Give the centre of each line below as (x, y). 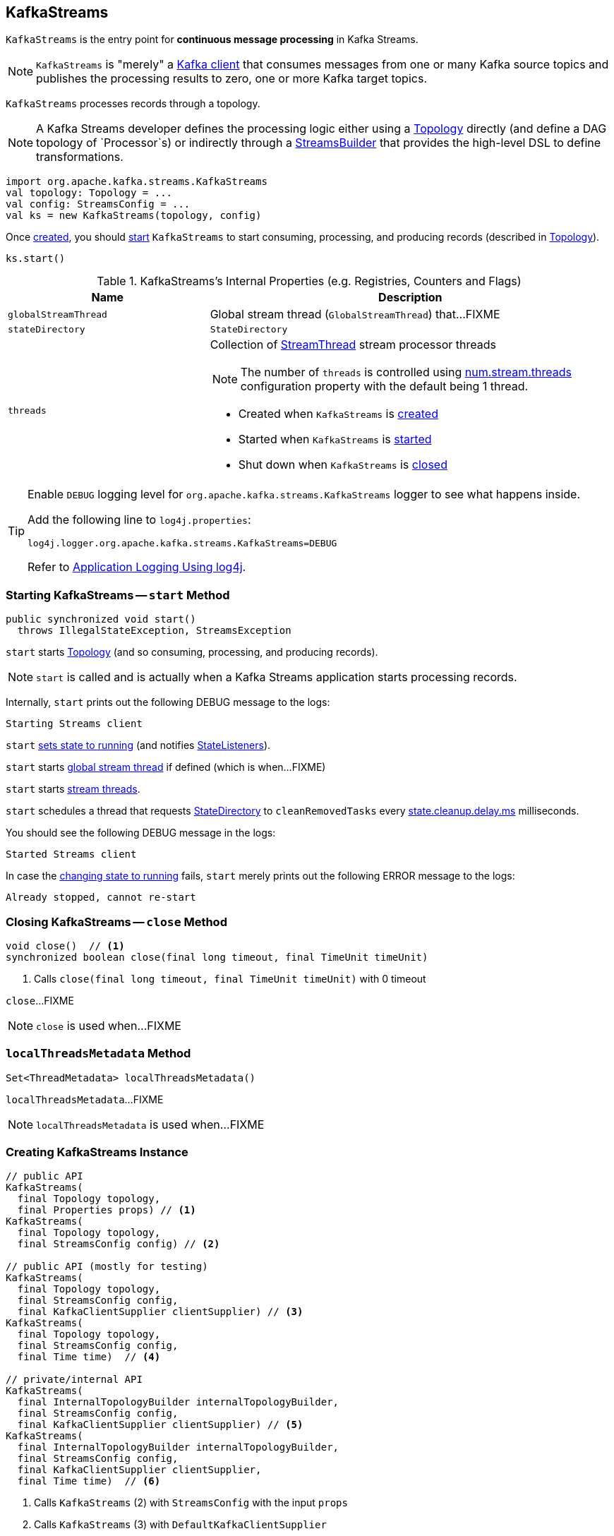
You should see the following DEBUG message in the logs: (141, 833)
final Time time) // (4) (89, 1357)
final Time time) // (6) (89, 1481)
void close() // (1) (65, 946)
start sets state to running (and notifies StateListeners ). (138, 745)
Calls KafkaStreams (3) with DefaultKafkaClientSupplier (180, 1525)
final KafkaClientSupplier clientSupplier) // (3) (160, 1312)
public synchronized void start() (101, 619)
